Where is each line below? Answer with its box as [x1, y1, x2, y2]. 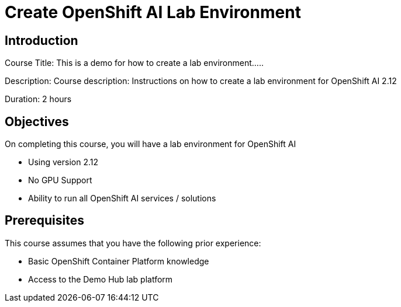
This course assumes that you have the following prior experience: [5, 238, 261, 248]
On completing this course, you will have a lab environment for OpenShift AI [5, 139, 296, 149]
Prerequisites [5, 213, 84, 228]
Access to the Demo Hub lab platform [28, 274, 173, 284]
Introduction [5, 33, 78, 48]
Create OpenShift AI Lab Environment [5, 2, 301, 22]
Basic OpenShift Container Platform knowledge [28, 256, 209, 266]
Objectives [5, 114, 69, 129]
